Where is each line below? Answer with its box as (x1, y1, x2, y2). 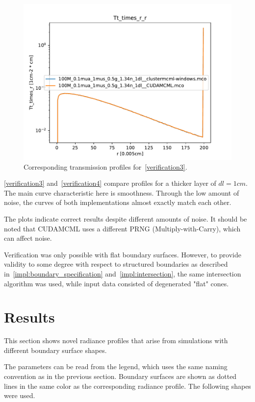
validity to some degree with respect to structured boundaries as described (4, 259, 228, 269)
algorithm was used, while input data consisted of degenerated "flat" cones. (4, 278, 229, 288)
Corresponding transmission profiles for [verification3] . (24, 161, 187, 172)
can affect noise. (4, 233, 52, 243)
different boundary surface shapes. (4, 345, 107, 355)
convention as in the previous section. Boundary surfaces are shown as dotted (4, 371, 237, 381)
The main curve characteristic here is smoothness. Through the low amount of (4, 187, 239, 198)
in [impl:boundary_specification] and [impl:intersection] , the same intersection (4, 268, 241, 278)
